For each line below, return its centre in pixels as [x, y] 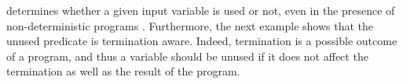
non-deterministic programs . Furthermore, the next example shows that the [190, 25]
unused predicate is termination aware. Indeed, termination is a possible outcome [202, 41]
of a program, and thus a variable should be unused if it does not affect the [187, 56]
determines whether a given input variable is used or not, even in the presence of [201, 10]
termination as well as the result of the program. [123, 71]
